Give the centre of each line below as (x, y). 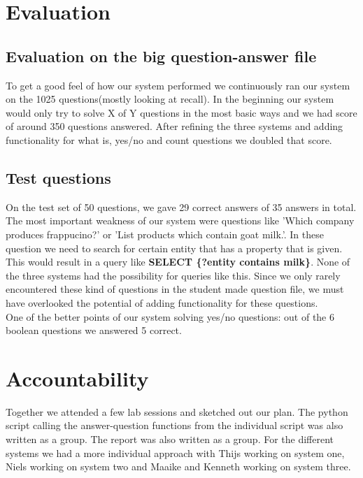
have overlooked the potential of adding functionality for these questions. (162, 302)
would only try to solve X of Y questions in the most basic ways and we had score (181, 112)
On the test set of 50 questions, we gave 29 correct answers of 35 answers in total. (181, 207)
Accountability (77, 378)
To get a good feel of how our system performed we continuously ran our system (178, 85)
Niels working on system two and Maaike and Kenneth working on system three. (178, 466)
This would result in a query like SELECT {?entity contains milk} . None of (178, 262)
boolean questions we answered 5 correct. (94, 330)
